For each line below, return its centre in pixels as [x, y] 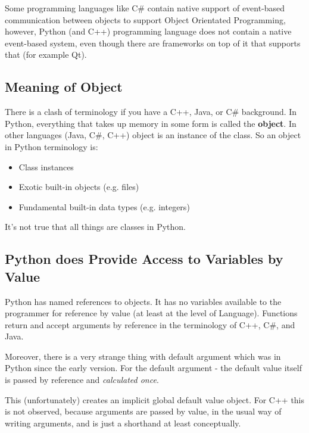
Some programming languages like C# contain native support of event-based [145, 8]
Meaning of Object [64, 87]
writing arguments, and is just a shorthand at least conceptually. [123, 423]
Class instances [46, 166]
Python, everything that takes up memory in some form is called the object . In [151, 123]
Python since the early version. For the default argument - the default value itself [153, 368]
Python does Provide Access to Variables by [144, 259]
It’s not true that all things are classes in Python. [95, 227]
